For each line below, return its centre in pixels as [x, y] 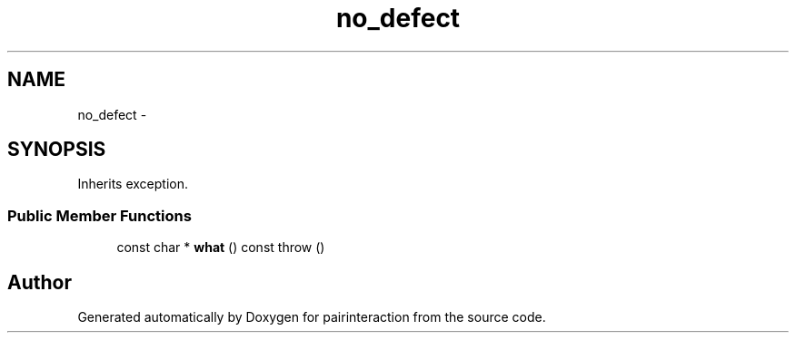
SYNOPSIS [57, 150]
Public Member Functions [99, 215]
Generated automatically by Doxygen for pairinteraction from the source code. [312, 317]
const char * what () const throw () [221, 248]
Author [40, 282]
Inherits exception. [133, 184]
